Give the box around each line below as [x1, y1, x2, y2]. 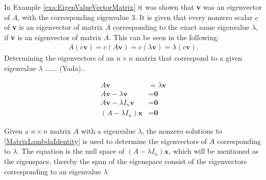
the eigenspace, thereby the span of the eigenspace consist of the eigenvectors [4, 155, 247, 166]
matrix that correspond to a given [135, 52, 242, 63]
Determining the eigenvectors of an [4, 52, 114, 63]
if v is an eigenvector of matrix [4, 31, 102, 42]
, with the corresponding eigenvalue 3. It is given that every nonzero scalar [17, 11, 253, 22]
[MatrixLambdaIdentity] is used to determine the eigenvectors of [4, 135, 207, 146]
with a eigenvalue [81, 125, 136, 136]
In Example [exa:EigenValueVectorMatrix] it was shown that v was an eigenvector [4, 2, 262, 12]
